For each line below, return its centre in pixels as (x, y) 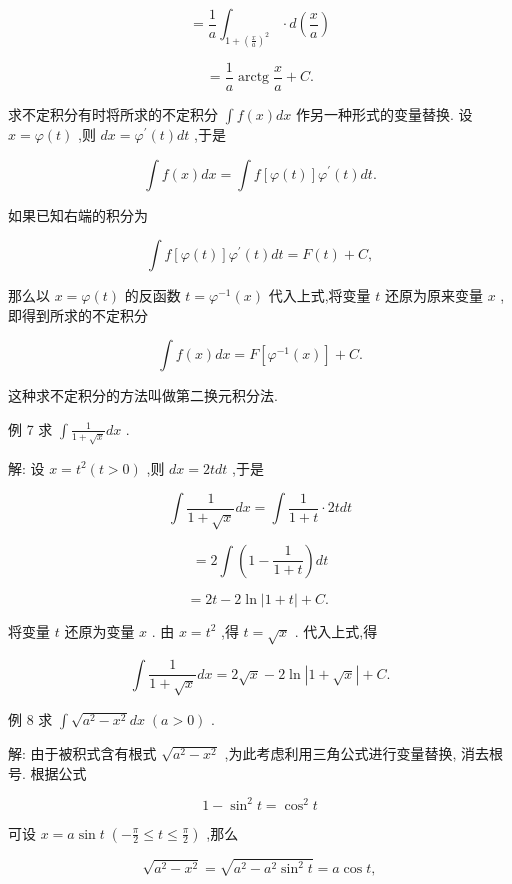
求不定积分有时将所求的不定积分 (113, 113)
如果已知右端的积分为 (78, 214)
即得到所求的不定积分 (78, 314)
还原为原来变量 (433, 295)
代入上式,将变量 (319, 295)
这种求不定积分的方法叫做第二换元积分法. (143, 395)
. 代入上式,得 (336, 630)
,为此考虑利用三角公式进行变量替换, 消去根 (364, 752)
